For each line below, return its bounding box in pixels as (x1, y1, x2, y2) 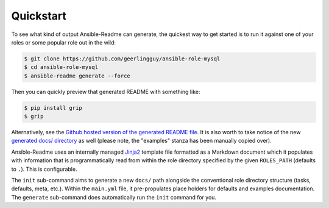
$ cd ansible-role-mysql (24, 64, 99, 71)
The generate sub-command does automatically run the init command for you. (11, 193, 216, 201)
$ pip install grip (24, 104, 82, 111)
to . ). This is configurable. (11, 165, 77, 173)
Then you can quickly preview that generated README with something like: (11, 88, 200, 95)
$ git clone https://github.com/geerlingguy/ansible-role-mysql (24, 55, 221, 62)
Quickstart (11, 9, 67, 23)
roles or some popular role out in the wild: (11, 38, 116, 46)
